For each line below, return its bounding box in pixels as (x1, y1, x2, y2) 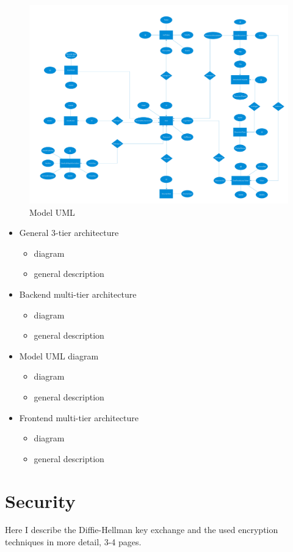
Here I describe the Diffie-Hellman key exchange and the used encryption (5, 523, 278, 536)
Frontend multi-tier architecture (19, 411, 139, 424)
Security (5, 488, 76, 513)
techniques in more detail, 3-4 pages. (5, 535, 142, 548)
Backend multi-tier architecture (19, 288, 137, 300)
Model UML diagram (19, 349, 99, 362)
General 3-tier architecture (19, 226, 119, 239)
